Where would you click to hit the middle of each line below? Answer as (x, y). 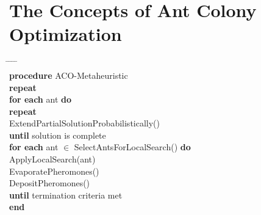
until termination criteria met (66, 195)
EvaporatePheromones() (54, 171)
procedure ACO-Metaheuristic (69, 75)
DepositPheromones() (50, 183)
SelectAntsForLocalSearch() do (132, 147)
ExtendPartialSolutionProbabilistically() (85, 123)
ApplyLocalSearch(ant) (52, 159)
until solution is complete (58, 135)
